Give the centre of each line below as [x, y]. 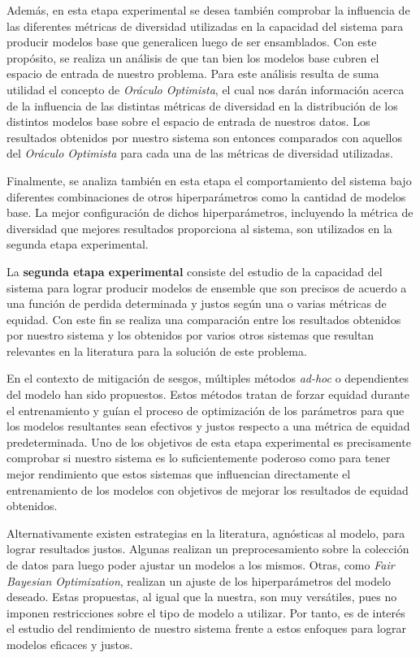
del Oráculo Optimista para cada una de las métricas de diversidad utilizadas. [200, 153]
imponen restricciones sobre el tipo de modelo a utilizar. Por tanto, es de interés [206, 612]
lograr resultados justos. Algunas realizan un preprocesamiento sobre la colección [208, 549]
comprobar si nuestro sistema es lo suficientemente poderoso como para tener [199, 458]
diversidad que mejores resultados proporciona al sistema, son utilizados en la [199, 228]
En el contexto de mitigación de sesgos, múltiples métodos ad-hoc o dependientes [208, 378]
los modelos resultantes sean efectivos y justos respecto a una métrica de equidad [208, 426]
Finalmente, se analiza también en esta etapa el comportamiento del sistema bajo [209, 180]
